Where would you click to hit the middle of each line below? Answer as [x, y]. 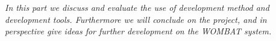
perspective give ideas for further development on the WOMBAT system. [138, 31]
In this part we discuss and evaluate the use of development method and [137, 7]
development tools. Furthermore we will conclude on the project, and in [136, 19]
